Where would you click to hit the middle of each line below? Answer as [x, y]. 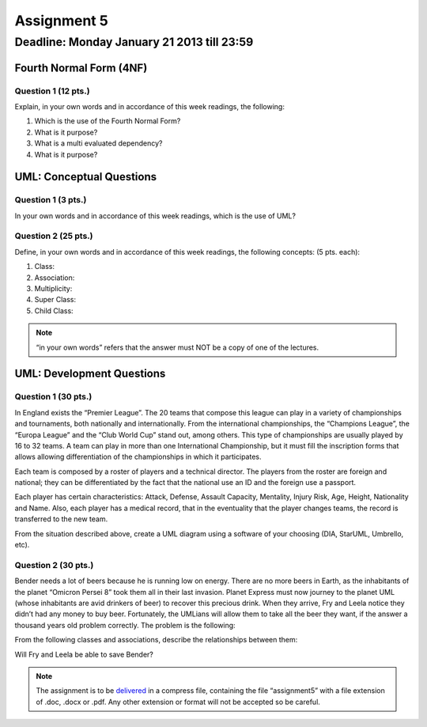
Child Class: [54, 310]
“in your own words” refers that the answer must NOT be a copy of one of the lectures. [178, 347]
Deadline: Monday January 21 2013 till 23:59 [134, 42]
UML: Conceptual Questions [86, 177]
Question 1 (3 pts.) [51, 200]
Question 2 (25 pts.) [54, 236]
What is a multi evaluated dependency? [98, 143]
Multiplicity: [53, 288]
